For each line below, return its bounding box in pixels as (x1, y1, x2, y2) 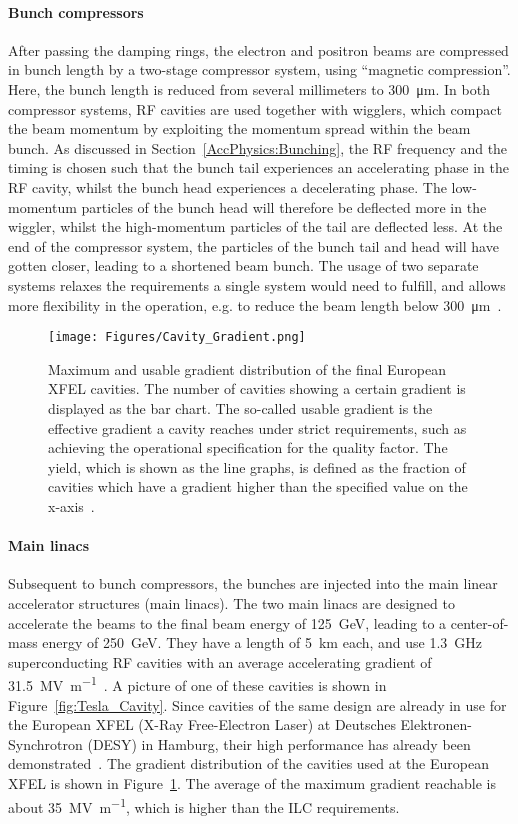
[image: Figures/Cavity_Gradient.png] (48, 330, 306, 345)
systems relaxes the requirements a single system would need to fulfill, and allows (8, 274, 506, 295)
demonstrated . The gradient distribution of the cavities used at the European (8, 753, 489, 774)
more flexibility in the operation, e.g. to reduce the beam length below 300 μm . (8, 294, 502, 315)
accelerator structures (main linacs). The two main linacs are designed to (8, 592, 455, 613)
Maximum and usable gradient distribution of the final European (48, 358, 446, 379)
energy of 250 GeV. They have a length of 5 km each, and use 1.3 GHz (42, 632, 483, 653)
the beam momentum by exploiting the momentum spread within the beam (8, 118, 471, 139)
